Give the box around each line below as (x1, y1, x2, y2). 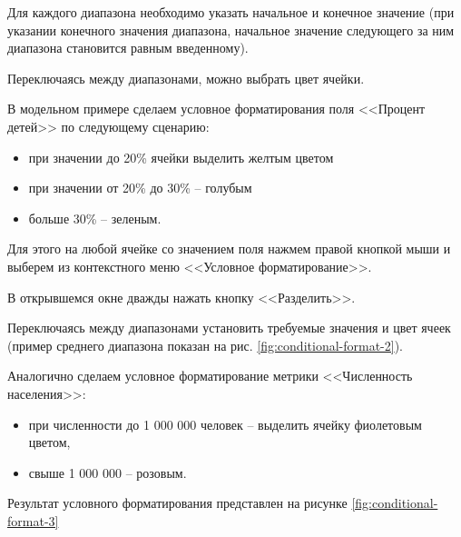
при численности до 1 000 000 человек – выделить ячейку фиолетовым (28, 414, 422, 433)
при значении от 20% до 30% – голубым (28, 178, 252, 197)
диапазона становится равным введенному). (7, 38, 249, 57)
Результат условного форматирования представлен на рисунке (7, 493, 348, 512)
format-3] (7, 511, 59, 530)
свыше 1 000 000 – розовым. (28, 462, 187, 482)
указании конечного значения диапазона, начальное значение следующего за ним (7, 20, 455, 39)
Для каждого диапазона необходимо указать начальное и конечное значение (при (7, 3, 455, 21)
